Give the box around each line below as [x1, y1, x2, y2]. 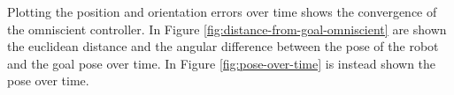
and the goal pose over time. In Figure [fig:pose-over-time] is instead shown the [7, 54, 436, 72]
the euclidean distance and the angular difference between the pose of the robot [7, 37, 439, 55]
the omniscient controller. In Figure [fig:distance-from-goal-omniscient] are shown [7, 19, 447, 38]
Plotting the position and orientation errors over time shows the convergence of [7, 3, 437, 20]
